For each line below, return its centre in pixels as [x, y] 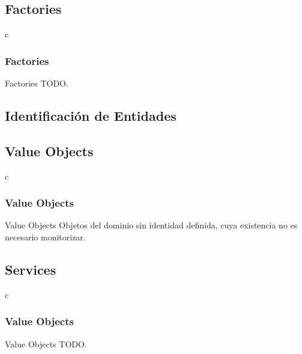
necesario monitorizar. [45, 237]
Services [31, 269]
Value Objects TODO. [46, 343]
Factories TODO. [37, 83]
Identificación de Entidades [91, 115]
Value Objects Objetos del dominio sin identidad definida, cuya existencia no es [151, 225]
